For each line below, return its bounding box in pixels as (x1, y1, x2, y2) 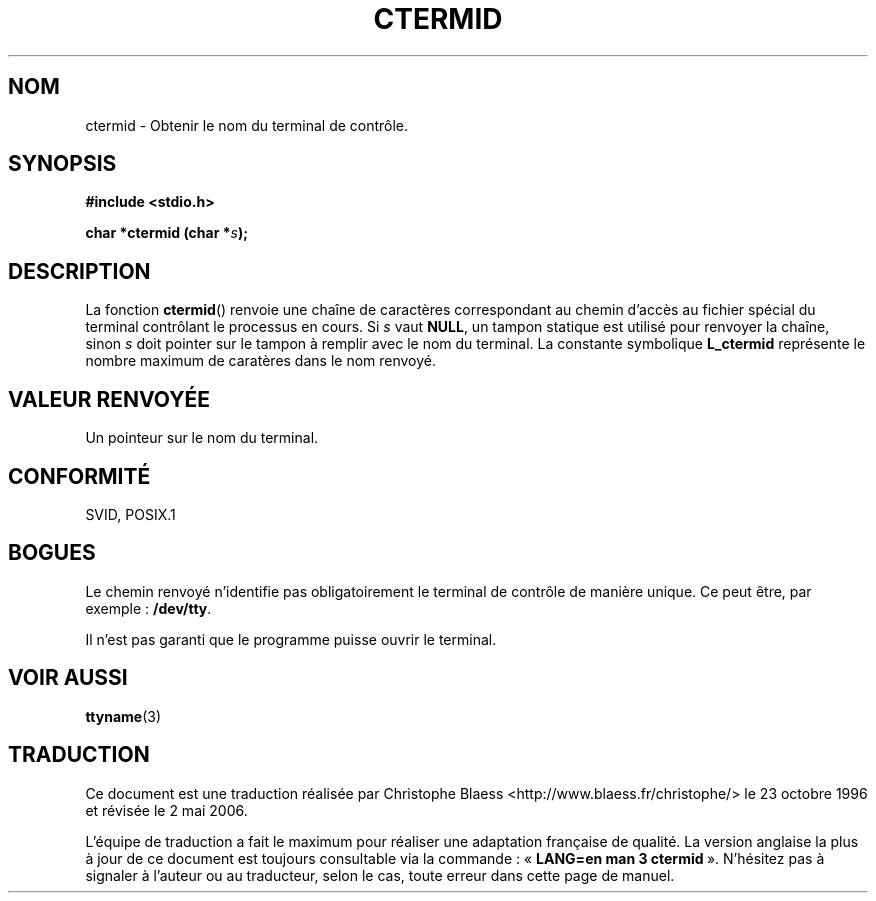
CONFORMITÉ (8, 463, 151, 489)
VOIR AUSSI (8, 665, 128, 691)
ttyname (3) (85, 707, 162, 725)
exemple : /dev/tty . (85, 599, 212, 617)
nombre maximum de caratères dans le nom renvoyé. (85, 352, 437, 370)
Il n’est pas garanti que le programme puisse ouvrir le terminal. (85, 630, 497, 648)
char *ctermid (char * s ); (85, 224, 248, 242)
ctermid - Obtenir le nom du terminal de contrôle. (85, 116, 409, 134)
